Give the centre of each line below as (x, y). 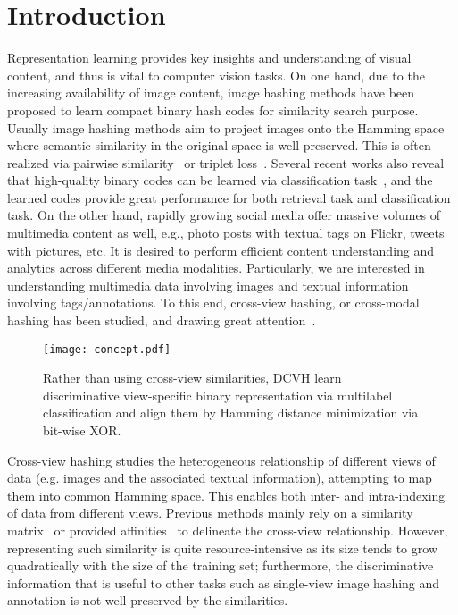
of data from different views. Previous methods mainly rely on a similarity (210, 513)
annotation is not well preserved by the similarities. (148, 600)
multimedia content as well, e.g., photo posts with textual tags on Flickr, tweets (226, 233)
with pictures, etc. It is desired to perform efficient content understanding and (221, 250)
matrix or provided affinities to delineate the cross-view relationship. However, (228, 531)
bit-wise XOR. (82, 430)
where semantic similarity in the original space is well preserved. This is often (219, 145)
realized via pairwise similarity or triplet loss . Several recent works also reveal (226, 162)
